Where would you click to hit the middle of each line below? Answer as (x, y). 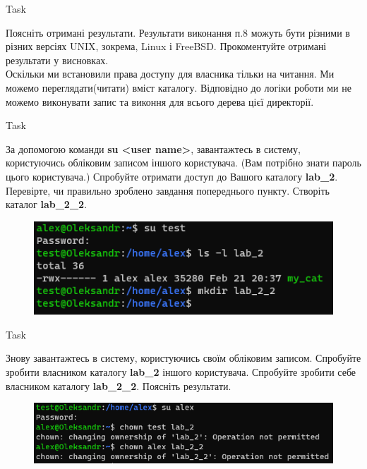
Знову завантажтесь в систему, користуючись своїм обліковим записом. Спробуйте (183, 358)
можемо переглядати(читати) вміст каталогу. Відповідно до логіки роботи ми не (179, 87)
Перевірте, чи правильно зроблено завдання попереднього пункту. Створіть (168, 190)
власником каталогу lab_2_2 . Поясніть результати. (119, 385)
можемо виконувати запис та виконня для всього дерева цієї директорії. (160, 101)
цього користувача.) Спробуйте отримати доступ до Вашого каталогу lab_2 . (172, 176)
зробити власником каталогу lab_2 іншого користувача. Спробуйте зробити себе (181, 372)
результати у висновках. (57, 60)
